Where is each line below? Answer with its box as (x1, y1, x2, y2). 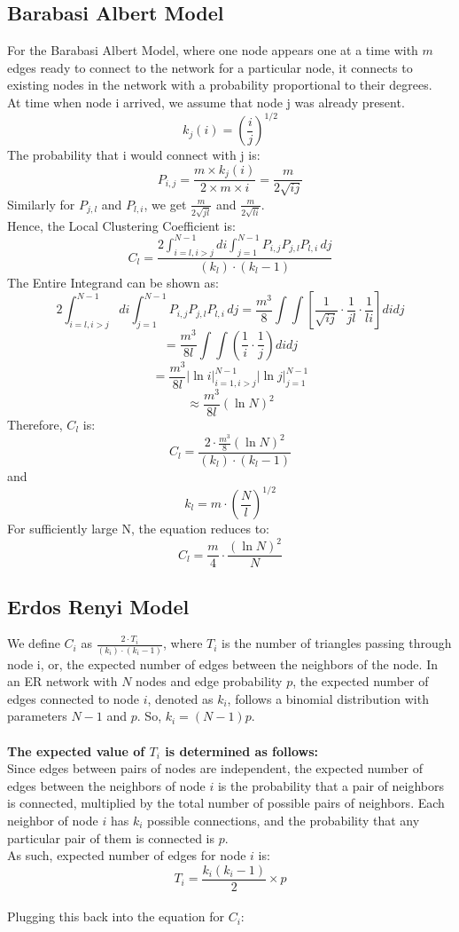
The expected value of (7, 741, 145, 760)
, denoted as (147, 689, 214, 707)
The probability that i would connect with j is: (7, 146, 261, 164)
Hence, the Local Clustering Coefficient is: (7, 216, 236, 234)
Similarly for (7, 194, 75, 213)
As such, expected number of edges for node (7, 846, 246, 865)
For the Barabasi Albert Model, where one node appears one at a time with (7, 41, 418, 59)
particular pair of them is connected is (7, 828, 214, 847)
